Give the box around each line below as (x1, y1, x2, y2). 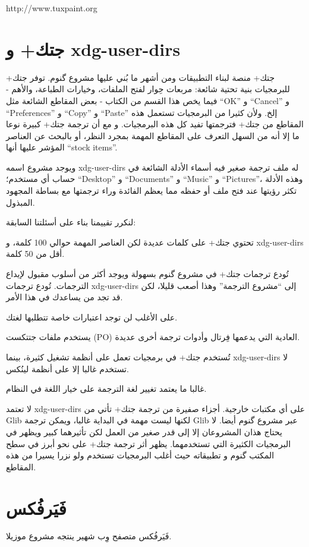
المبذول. (6, 196, 35, 208)
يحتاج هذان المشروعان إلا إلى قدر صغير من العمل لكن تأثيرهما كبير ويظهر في (6, 425, 282, 438)
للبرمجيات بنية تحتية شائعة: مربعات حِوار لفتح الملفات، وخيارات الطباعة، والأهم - (6, 83, 290, 95)
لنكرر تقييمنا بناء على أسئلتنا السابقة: (6, 216, 136, 228)
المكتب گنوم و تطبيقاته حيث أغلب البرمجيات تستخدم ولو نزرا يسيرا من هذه (6, 449, 275, 461)
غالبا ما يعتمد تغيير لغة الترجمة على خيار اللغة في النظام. (6, 382, 207, 395)
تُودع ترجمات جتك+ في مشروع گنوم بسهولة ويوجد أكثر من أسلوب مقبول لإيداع (6, 268, 289, 280)
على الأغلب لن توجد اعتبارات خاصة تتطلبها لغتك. (6, 310, 178, 323)
